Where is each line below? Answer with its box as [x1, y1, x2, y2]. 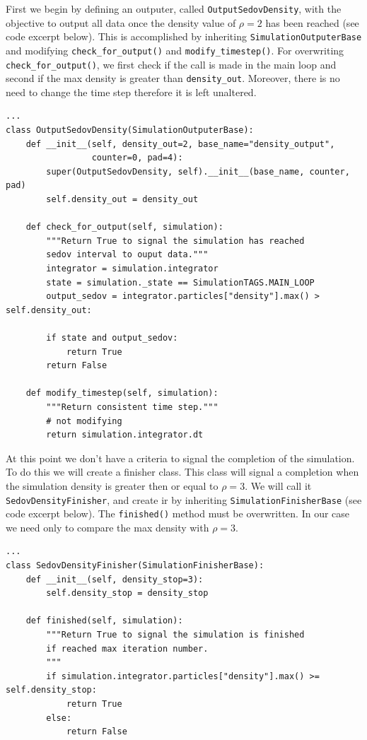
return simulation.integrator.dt [46, 430, 204, 440]
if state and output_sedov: [46, 332, 178, 343]
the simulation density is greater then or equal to [6, 478, 219, 493]
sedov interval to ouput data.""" [46, 249, 209, 260]
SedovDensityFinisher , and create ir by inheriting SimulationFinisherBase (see [6, 492, 362, 507]
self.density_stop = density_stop [46, 588, 209, 599]
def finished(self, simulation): [25, 616, 183, 626]
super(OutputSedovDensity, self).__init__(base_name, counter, [46, 166, 350, 177]
